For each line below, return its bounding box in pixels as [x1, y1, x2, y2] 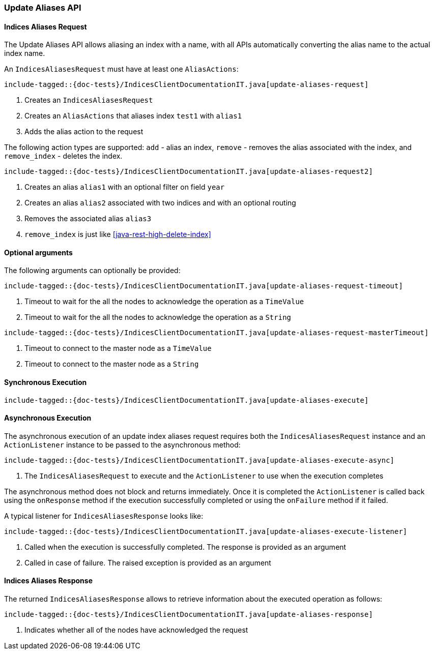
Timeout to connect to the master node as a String [24, 360, 199, 369]
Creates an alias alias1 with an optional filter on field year [24, 183, 225, 192]
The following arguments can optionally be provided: [4, 266, 181, 275]
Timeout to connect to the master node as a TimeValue [24, 344, 212, 353]
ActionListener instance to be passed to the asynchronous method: [4, 440, 241, 449]
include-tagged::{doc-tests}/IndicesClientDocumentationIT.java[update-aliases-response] [4, 610, 373, 619]
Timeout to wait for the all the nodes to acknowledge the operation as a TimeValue [24, 297, 304, 306]
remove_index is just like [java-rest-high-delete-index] [24, 230, 211, 239]
